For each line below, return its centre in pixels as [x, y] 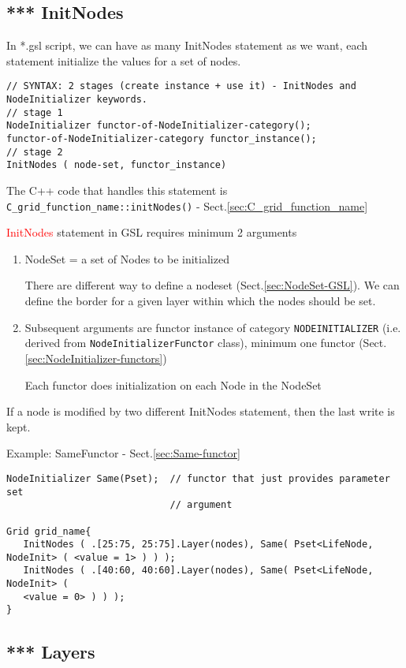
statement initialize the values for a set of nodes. [124, 60]
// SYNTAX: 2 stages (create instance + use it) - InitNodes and [181, 86]
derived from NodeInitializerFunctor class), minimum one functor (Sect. [206, 343]
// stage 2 [35, 152]
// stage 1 [35, 112]
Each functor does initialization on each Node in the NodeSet [173, 384]
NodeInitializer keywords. [77, 100]
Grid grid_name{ [49, 531]
